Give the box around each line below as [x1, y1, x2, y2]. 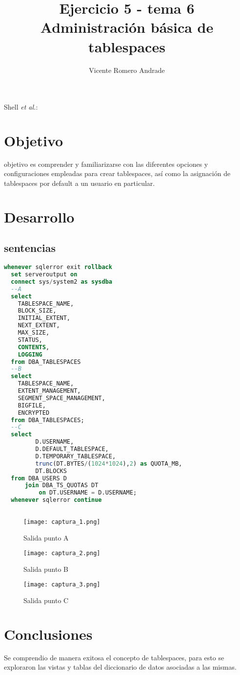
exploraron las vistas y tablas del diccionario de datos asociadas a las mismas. [4, 662, 237, 672]
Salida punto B [23, 563, 68, 574]
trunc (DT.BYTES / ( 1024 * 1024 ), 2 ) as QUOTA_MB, [35, 460, 182, 467]
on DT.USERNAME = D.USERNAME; [39, 489, 137, 496]
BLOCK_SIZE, [18, 307, 57, 315]
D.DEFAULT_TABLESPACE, [35, 446, 109, 453]
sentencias [4, 240, 56, 255]
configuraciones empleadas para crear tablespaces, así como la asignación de [4, 168, 231, 179]
